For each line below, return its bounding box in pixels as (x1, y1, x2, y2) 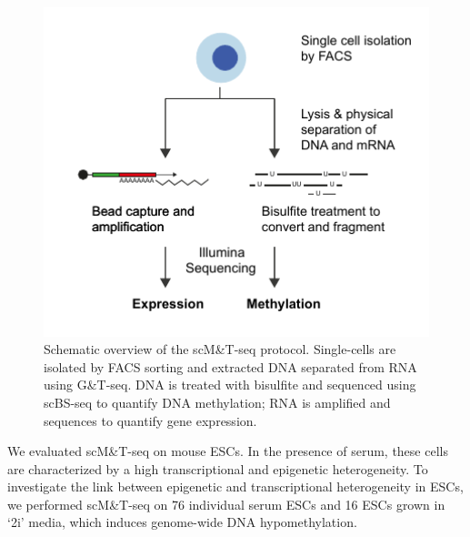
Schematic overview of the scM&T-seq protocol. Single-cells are (44, 339, 396, 359)
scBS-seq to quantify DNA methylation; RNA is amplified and (44, 392, 391, 411)
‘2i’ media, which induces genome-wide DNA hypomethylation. (7, 512, 357, 532)
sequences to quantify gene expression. (44, 410, 257, 430)
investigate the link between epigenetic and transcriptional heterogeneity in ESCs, (7, 477, 464, 496)
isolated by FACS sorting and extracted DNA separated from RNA (44, 357, 417, 376)
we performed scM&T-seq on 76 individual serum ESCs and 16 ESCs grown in (7, 494, 445, 513)
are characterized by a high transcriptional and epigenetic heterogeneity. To (7, 459, 428, 478)
